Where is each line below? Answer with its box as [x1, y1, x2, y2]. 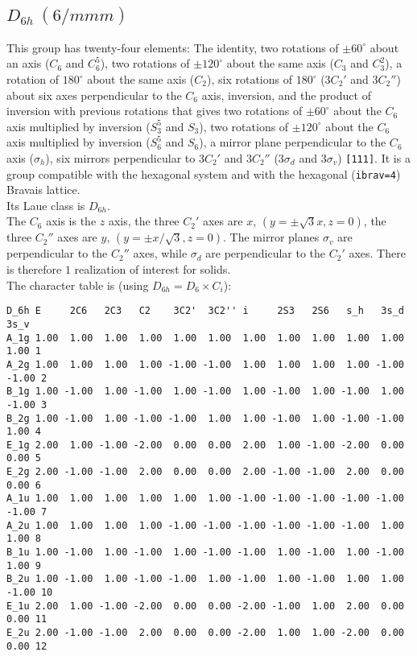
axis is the [46, 212, 97, 229]
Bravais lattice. [6, 181, 81, 198]
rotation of [6, 71, 60, 87]
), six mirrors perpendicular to [45, 149, 196, 166]
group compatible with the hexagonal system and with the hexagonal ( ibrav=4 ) [6, 165, 401, 182]
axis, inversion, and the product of [201, 86, 371, 103]
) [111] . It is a [337, 149, 411, 166]
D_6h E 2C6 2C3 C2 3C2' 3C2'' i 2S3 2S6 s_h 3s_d [6, 305, 404, 317]
